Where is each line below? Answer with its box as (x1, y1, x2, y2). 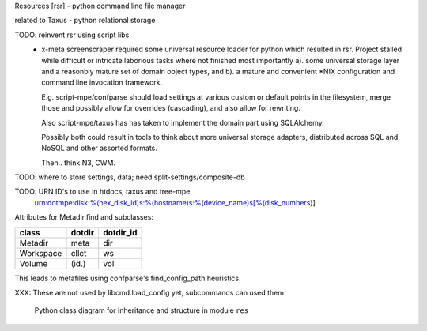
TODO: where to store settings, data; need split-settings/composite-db (14, 172, 245, 182)
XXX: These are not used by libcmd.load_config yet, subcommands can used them (14, 288, 285, 298)
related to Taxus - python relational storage (14, 16, 156, 25)
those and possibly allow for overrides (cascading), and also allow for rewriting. (41, 103, 300, 113)
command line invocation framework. (41, 77, 163, 87)
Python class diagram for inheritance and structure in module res (34, 306, 249, 315)
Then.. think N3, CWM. (41, 158, 116, 167)
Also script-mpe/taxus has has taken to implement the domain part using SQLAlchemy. (41, 118, 324, 127)
